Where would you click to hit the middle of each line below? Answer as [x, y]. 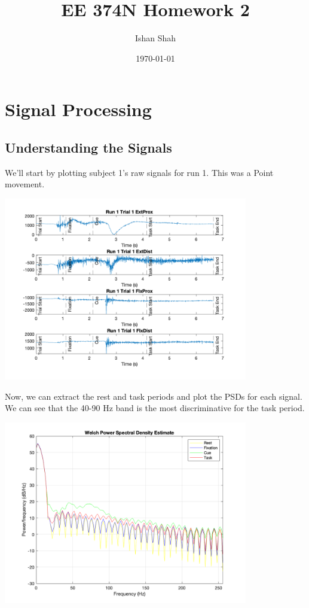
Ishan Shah [155, 38]
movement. [25, 184]
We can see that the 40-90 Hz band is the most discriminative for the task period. [155, 408]
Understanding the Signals [88, 147]
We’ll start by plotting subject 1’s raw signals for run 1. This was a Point [139, 172]
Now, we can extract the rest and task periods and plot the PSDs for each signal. [154, 396]
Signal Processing [78, 109]
